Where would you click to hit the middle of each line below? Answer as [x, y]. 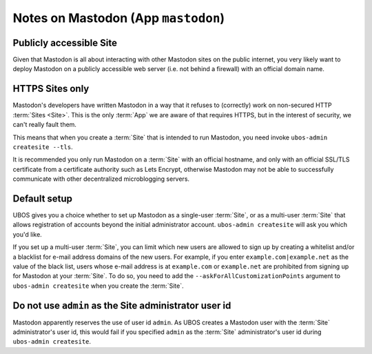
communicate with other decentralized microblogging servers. [101, 179]
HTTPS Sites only [51, 89]
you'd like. [28, 234]
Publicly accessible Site [65, 42]
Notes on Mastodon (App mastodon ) [119, 18]
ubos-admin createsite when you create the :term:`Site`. [98, 286]
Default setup [42, 198]
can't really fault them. [45, 125]
